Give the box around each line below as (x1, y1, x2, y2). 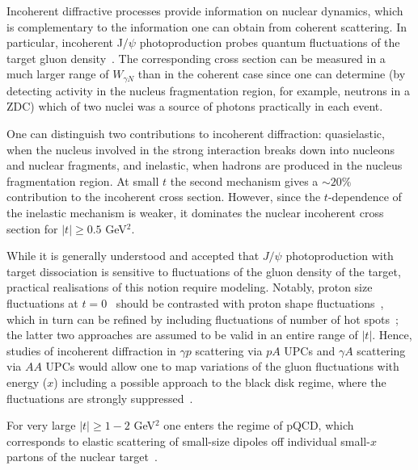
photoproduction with (285, 247, 394, 264)
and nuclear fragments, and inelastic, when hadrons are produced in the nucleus (6, 157, 403, 174)
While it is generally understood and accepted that (6, 247, 260, 264)
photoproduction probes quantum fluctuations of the (139, 34, 400, 51)
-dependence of (327, 188, 402, 205)
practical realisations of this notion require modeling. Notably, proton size (6, 279, 373, 296)
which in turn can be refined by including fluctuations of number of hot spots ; (6, 310, 399, 327)
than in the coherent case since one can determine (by (137, 65, 406, 82)
